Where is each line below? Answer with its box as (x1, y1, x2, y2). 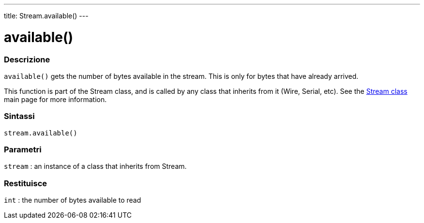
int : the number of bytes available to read (4, 196, 141, 205)
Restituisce (4, 178, 47, 188)
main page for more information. (4, 95, 107, 104)
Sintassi (4, 111, 35, 121)
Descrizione (4, 54, 50, 64)
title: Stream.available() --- (4, 12, 89, 20)
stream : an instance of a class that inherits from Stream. (4, 162, 187, 171)
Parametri (4, 145, 42, 154)
